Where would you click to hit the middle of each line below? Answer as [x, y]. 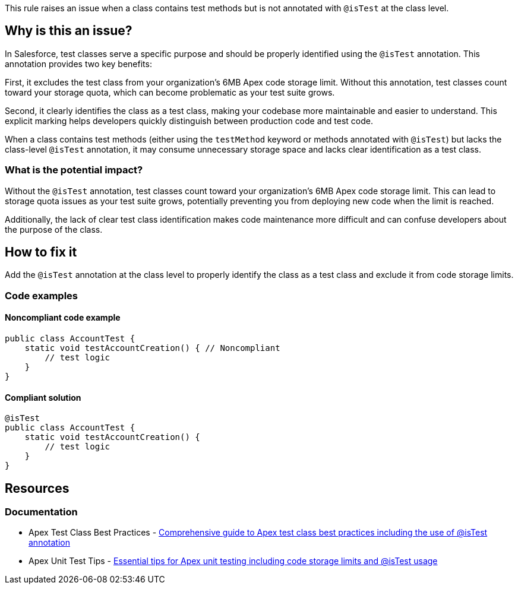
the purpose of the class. [54, 229]
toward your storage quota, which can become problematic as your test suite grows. [170, 92]
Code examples [42, 295]
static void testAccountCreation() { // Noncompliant [152, 348]
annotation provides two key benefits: [78, 64]
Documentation [41, 512]
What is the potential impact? [74, 170]
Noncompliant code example [63, 318]
